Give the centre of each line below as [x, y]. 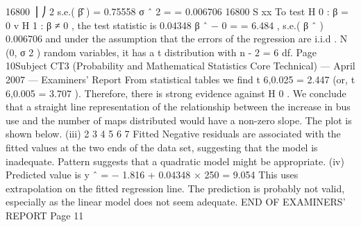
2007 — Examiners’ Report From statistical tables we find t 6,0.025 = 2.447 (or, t [180, 79]
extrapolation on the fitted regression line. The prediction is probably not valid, [175, 188]
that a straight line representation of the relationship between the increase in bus [178, 107]
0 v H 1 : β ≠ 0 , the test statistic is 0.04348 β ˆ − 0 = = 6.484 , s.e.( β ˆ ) [165, 25]
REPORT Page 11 [45, 215]
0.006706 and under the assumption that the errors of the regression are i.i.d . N [177, 39]
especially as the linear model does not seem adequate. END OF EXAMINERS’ [176, 202]
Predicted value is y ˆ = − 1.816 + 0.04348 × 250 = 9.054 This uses [152, 175]
